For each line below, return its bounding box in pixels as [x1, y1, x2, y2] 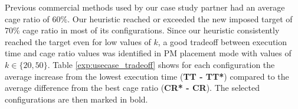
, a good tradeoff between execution [158, 35, 287, 47]
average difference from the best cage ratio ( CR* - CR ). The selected [5, 81, 260, 94]
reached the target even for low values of [5, 35, 151, 47]
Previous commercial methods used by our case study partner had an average [5, 1, 285, 13]
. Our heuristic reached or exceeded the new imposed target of [67, 12, 293, 25]
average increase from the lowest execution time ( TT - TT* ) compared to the [5, 70, 289, 82]
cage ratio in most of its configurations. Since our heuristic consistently [22, 24, 280, 36]
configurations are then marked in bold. [5, 93, 148, 105]
